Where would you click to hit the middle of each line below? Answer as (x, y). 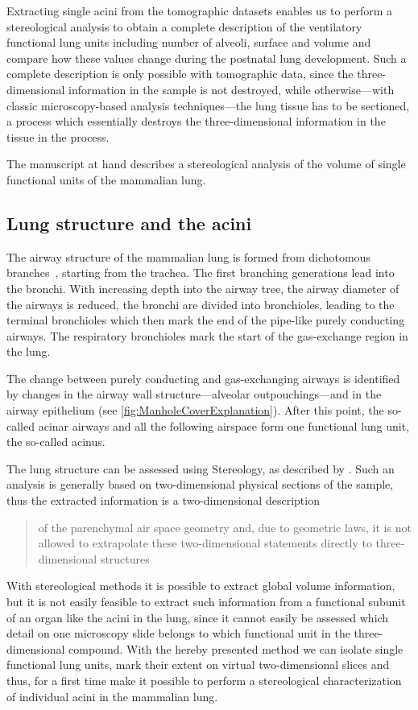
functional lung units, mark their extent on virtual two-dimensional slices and (198, 665)
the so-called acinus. (56, 442)
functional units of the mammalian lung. (106, 179)
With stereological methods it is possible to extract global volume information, (201, 586)
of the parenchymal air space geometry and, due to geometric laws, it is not (225, 527)
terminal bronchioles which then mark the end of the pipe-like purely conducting (206, 320)
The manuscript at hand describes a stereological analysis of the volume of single (206, 164)
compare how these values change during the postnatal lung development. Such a (207, 58)
